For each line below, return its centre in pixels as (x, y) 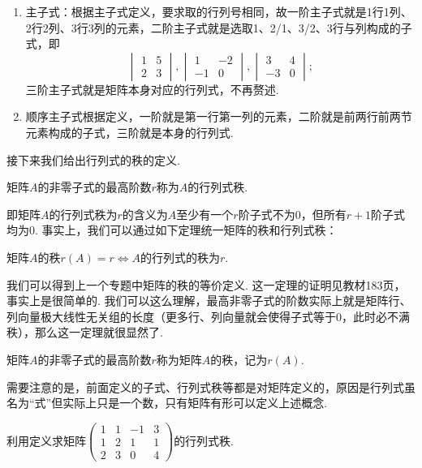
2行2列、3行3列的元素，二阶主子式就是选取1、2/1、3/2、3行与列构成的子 (219, 27)
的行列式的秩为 (181, 257)
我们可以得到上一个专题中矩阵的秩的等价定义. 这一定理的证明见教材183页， (206, 284)
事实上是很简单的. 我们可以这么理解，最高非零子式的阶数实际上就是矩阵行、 (209, 301)
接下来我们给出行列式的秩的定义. (93, 159)
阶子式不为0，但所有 (292, 214)
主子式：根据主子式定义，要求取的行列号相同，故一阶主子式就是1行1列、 (219, 11)
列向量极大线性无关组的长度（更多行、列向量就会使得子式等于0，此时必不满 (208, 316)
